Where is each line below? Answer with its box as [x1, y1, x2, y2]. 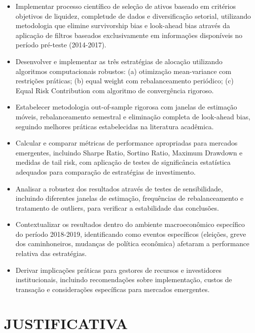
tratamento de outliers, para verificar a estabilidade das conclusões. [15, 202, 219, 213]
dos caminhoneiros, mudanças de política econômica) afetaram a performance [15, 238, 250, 249]
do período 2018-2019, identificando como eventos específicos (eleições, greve [15, 228, 246, 239]
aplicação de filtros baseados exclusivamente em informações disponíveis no [15, 30, 243, 40]
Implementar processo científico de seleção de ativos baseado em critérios [15, 1, 236, 11]
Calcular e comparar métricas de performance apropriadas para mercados [15, 138, 238, 148]
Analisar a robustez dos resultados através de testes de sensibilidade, [15, 183, 223, 193]
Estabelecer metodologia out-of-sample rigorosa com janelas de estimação [15, 102, 237, 112]
